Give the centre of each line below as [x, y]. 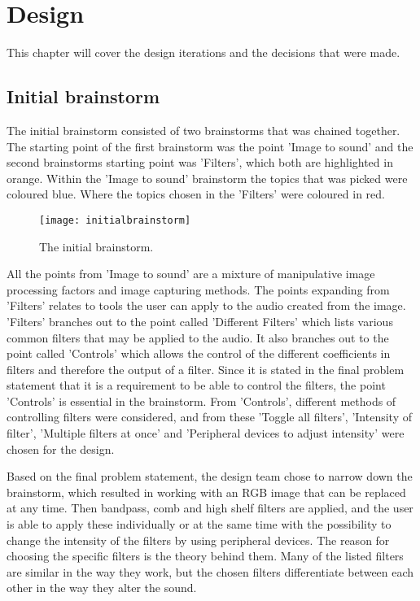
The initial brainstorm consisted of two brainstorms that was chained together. [203, 130]
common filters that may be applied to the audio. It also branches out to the [198, 337]
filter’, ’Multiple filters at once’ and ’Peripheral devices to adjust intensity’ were [206, 433]
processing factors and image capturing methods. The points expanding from [198, 289]
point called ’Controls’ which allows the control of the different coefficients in [199, 353]
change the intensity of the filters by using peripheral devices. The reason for [198, 540]
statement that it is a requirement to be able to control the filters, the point [196, 385]
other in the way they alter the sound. [102, 588]
